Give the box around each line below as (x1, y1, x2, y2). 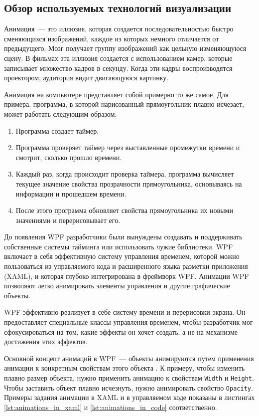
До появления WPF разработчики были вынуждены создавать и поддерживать (4, 231, 243, 242)
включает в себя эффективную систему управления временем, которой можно (4, 251, 240, 261)
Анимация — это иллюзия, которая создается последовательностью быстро (4, 23, 234, 34)
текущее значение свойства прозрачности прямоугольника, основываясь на (15, 178, 242, 189)
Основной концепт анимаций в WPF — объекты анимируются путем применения (4, 353, 254, 363)
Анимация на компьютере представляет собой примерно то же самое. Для (4, 89, 229, 99)
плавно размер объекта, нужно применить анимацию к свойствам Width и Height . (4, 373, 254, 383)
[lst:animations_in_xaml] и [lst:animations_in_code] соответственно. (4, 402, 217, 412)
